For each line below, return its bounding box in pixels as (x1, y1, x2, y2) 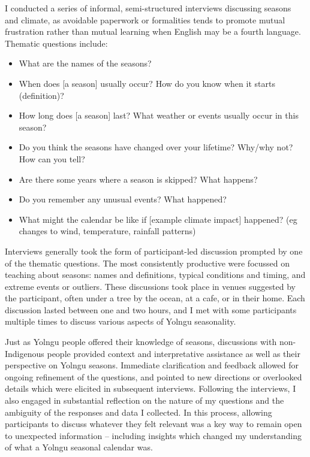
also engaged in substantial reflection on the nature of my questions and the (5, 394, 284, 407)
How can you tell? (19, 152, 85, 165)
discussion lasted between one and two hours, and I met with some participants (5, 303, 297, 316)
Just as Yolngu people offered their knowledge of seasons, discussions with (5, 335, 277, 348)
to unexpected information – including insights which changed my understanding (5, 429, 302, 441)
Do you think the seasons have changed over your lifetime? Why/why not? (19, 141, 293, 153)
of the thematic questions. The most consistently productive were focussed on (5, 256, 290, 269)
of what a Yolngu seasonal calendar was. (5, 441, 153, 453)
